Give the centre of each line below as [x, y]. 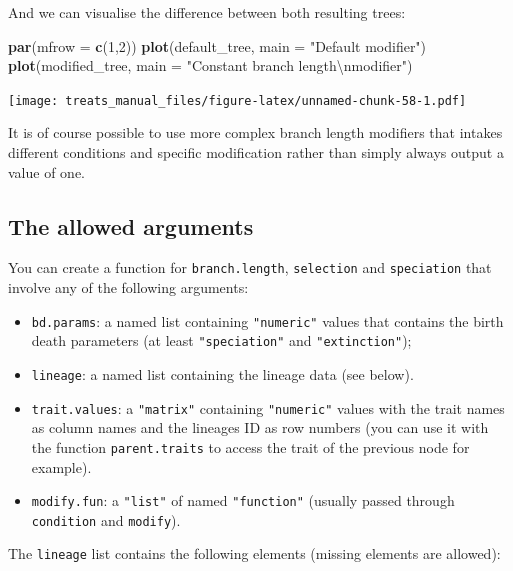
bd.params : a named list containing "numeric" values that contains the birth [267, 320]
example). [61, 466]
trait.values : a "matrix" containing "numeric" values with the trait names [268, 407]
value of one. [46, 171]
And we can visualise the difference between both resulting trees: [207, 12]
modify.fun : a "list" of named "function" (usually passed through [243, 500]
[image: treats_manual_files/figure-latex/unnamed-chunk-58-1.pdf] [237, 100]
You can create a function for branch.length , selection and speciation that [250, 267]
